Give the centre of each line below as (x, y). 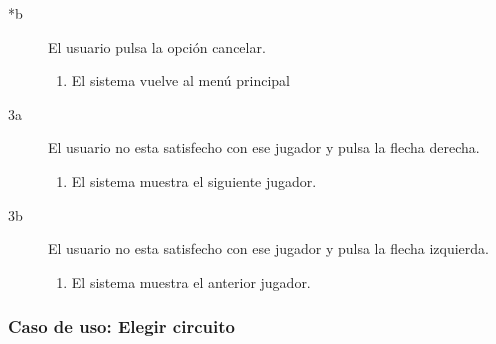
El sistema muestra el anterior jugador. (191, 281)
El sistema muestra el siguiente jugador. (194, 180)
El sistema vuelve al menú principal (180, 80)
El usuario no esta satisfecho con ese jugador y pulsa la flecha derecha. (264, 147)
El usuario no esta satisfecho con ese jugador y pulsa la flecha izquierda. (268, 248)
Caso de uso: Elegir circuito (121, 326)
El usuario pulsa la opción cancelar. (157, 46)
